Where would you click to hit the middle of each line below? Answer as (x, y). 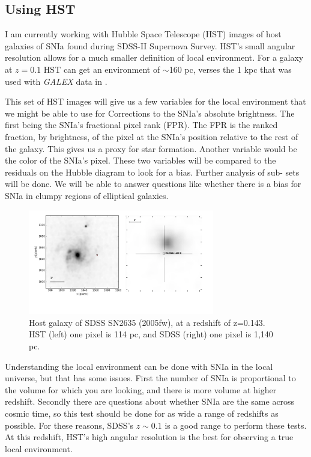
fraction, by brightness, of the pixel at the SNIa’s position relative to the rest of (152, 136)
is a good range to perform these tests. (236, 425)
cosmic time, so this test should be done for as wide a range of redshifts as (142, 413)
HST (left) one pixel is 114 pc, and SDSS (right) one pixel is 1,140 (151, 334)
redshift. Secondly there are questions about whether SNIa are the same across (150, 401)
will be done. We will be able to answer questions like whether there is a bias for (153, 184)
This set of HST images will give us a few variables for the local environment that (155, 101)
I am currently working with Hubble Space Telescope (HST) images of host (143, 34)
